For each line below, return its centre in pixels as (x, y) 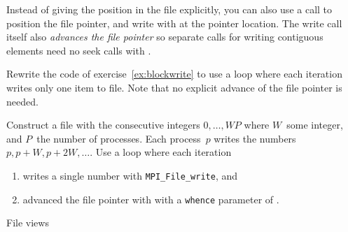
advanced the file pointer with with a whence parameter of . (151, 199)
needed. (22, 101)
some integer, (315, 125)
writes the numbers (255, 138)
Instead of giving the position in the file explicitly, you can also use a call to (169, 9)
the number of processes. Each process (119, 138)
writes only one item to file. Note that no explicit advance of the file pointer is (174, 87)
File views (28, 223)
